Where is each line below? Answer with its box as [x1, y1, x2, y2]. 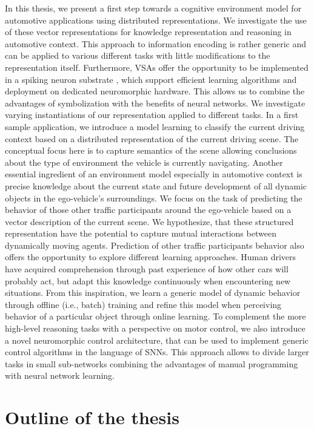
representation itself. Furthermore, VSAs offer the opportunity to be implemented [5, 61, 309, 73]
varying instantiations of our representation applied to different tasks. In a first [5, 108, 299, 121]
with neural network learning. [5, 369, 115, 382]
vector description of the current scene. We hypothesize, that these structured [5, 215, 294, 228]
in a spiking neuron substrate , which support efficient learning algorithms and [5, 73, 297, 85]
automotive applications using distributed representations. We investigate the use [5, 13, 307, 26]
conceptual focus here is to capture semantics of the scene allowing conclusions [5, 144, 297, 157]
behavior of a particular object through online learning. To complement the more [5, 310, 306, 323]
